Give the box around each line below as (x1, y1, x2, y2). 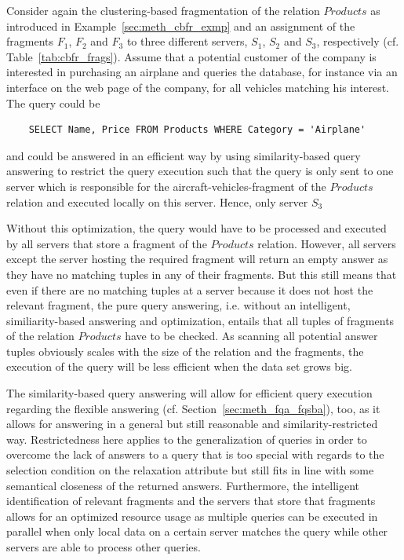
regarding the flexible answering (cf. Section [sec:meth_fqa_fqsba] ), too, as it (6, 400, 380, 416)
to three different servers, (126, 33, 248, 49)
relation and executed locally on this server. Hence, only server (6, 193, 308, 210)
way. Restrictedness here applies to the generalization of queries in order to (6, 430, 367, 447)
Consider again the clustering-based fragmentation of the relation (6, 2, 320, 18)
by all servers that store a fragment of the (6, 235, 207, 251)
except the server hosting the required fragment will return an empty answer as (6, 251, 388, 267)
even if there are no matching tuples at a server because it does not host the (6, 281, 373, 298)
